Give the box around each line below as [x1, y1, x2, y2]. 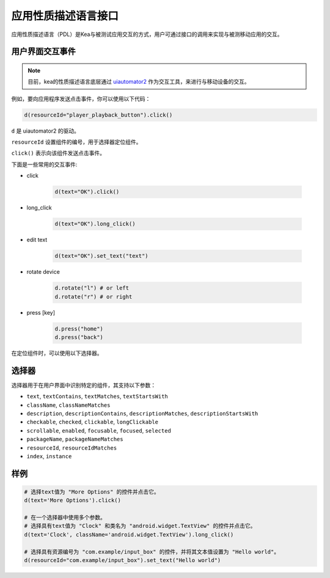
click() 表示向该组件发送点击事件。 [11, 150, 105, 157]
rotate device [26, 268, 61, 276]
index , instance [26, 452, 72, 459]
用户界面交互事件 [11, 46, 76, 57]
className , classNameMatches [26, 401, 111, 409]
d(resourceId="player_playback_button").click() [24, 111, 173, 119]
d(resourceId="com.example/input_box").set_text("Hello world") [24, 557, 221, 564]
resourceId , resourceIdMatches [26, 444, 117, 452]
